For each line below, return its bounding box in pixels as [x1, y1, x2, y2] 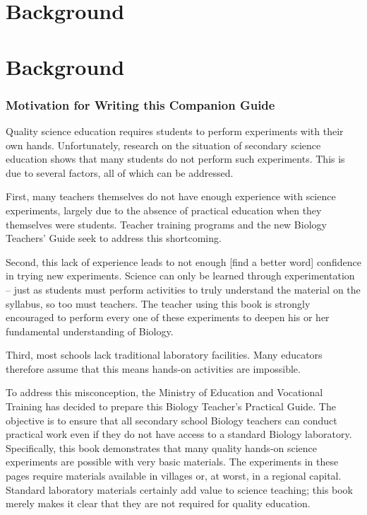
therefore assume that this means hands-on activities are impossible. [6, 361, 301, 376]
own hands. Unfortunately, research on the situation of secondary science [6, 137, 321, 152]
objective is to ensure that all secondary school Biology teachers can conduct [6, 412, 337, 427]
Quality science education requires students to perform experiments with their [6, 123, 344, 138]
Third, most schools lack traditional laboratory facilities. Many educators [6, 347, 323, 362]
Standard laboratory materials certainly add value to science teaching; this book [6, 482, 354, 497]
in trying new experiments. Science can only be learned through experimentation [6, 268, 355, 283]
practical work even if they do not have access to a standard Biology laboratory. [6, 427, 352, 441]
